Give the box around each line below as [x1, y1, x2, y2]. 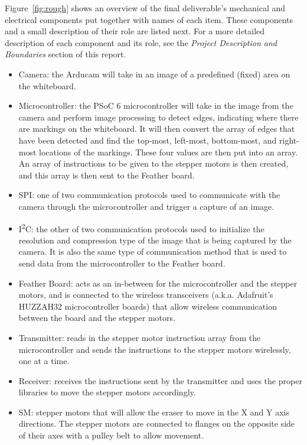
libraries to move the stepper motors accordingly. [18, 386, 196, 398]
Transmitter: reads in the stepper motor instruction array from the [18, 331, 261, 343]
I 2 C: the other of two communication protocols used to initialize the [18, 220, 264, 235]
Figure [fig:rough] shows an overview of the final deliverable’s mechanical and [5, 2, 286, 14]
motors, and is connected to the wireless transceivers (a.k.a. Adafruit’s [18, 288, 273, 301]
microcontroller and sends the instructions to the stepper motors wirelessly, [18, 343, 291, 355]
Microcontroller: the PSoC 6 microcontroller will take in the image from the [18, 99, 293, 112]
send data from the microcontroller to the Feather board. [18, 256, 226, 269]
